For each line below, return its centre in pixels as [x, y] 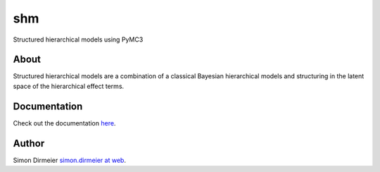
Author [29, 143]
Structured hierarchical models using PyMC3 [78, 39]
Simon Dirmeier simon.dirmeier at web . [70, 160]
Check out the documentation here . [64, 123]
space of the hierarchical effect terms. [69, 86]
